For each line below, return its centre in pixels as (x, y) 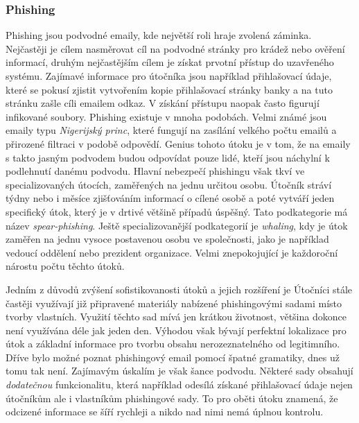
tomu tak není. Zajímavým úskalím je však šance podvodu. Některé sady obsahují (179, 371)
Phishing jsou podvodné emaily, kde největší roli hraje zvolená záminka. (159, 35)
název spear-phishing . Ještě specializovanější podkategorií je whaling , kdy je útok (177, 225)
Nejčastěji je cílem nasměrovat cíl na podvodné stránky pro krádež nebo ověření (175, 48)
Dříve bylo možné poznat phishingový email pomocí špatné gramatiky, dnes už (173, 357)
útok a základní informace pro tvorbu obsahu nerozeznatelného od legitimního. (173, 344)
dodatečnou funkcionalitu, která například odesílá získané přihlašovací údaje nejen (179, 385)
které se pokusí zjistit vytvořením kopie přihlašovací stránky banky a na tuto (169, 89)
